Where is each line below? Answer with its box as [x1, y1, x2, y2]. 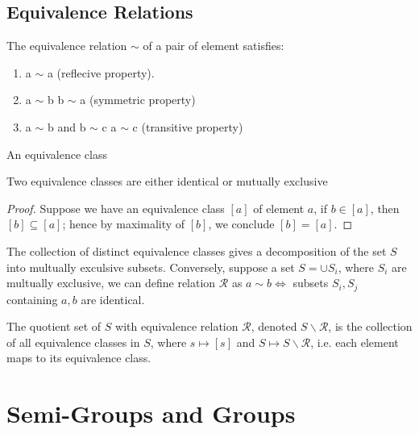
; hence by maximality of [62, 215, 185, 232]
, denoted [251, 318, 297, 335]
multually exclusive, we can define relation [6, 274, 216, 291]
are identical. [81, 290, 145, 307]
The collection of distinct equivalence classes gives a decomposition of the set [6, 242, 387, 259]
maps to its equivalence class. [6, 349, 151, 366]
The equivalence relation [6, 37, 127, 54]
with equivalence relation [115, 318, 239, 335]
